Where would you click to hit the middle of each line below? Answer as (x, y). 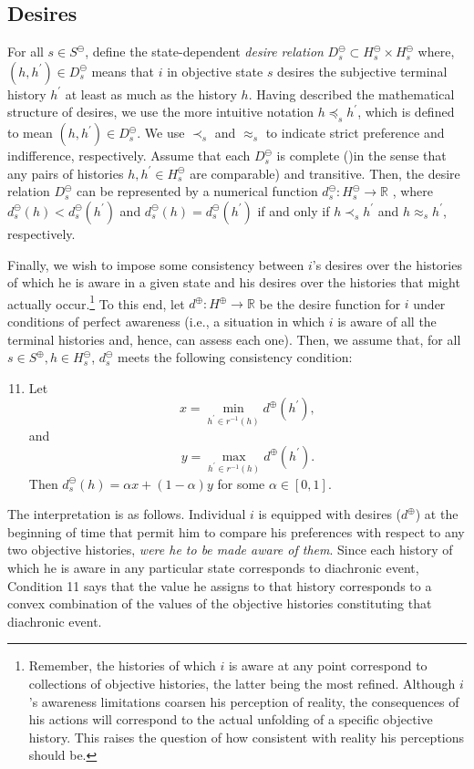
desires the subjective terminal (362, 71)
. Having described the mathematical (351, 94)
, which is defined (406, 112)
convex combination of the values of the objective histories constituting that (220, 603)
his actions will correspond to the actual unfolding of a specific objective (231, 719)
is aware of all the (387, 321)
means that (123, 71)
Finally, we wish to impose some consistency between (156, 264)
